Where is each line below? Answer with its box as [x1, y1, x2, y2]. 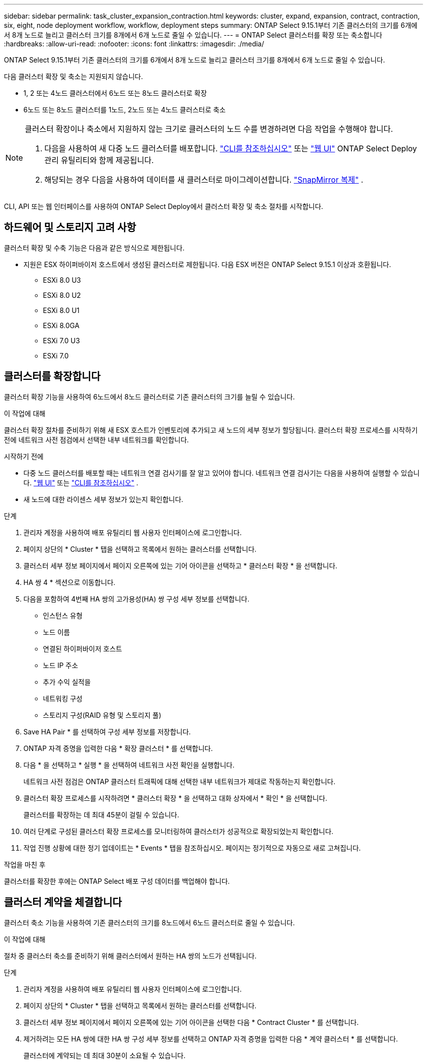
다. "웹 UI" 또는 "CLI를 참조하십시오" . [23, 478, 138, 487]
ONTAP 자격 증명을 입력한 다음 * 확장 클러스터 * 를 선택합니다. [23, 744, 213, 752]
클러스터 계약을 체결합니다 [4, 896, 122, 909]
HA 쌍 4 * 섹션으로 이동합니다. [23, 578, 116, 586]
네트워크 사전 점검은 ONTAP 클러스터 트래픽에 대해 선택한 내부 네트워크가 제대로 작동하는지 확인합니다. [23, 777, 335, 786]
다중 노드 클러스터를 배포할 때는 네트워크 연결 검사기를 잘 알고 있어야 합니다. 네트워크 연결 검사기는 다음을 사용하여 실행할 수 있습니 [23, 468, 420, 477]
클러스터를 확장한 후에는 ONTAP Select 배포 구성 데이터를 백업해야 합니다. [4, 876, 230, 885]
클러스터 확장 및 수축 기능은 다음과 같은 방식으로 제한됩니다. [4, 243, 185, 252]
